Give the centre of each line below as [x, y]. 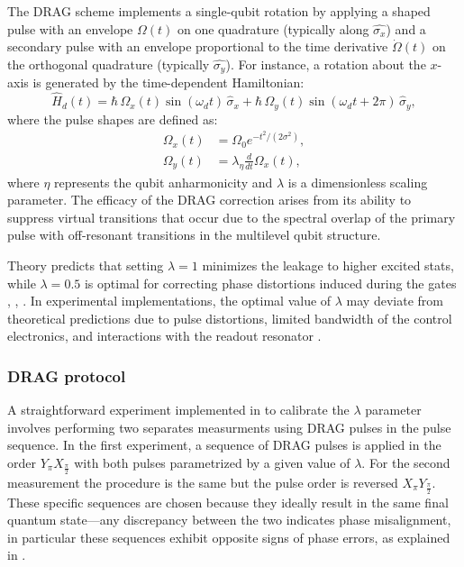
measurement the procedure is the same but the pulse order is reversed [203, 482]
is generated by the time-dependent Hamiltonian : [168, 82]
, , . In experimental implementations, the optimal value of [169, 301]
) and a [406, 28]
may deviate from [395, 301]
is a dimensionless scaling [358, 182]
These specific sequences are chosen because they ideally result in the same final [228, 502]
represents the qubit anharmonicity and [164, 182]
